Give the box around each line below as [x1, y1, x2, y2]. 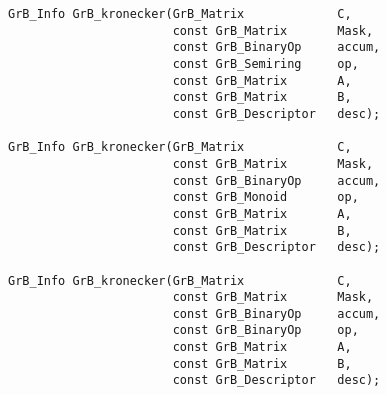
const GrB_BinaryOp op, [172, 323, 359, 338]
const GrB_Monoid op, [172, 190, 359, 205]
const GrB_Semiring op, [172, 56, 359, 71]
